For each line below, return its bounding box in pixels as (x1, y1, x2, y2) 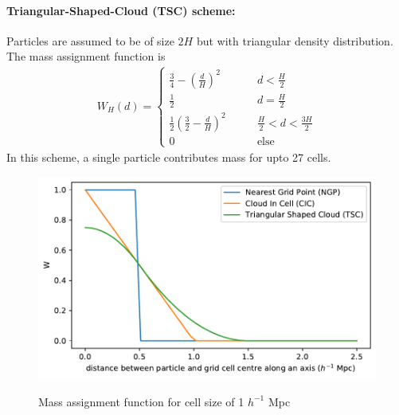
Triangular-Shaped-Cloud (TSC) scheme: (6, 2, 236, 18)
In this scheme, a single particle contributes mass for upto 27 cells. (6, 148, 331, 165)
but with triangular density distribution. (196, 32, 393, 49)
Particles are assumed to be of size (6, 32, 174, 49)
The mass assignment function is (6, 48, 166, 65)
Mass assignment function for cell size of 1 (38, 393, 244, 409)
